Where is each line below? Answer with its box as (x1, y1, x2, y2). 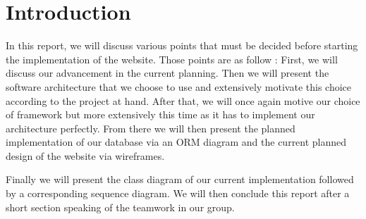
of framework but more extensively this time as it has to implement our (6, 107, 315, 122)
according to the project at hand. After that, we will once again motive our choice (6, 93, 360, 108)
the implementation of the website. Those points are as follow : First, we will (6, 51, 338, 66)
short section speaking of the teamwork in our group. (6, 199, 235, 214)
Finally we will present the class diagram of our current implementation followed (6, 172, 354, 187)
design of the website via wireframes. (6, 148, 165, 163)
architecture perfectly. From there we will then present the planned (6, 120, 295, 135)
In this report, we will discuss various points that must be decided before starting (6, 38, 358, 53)
